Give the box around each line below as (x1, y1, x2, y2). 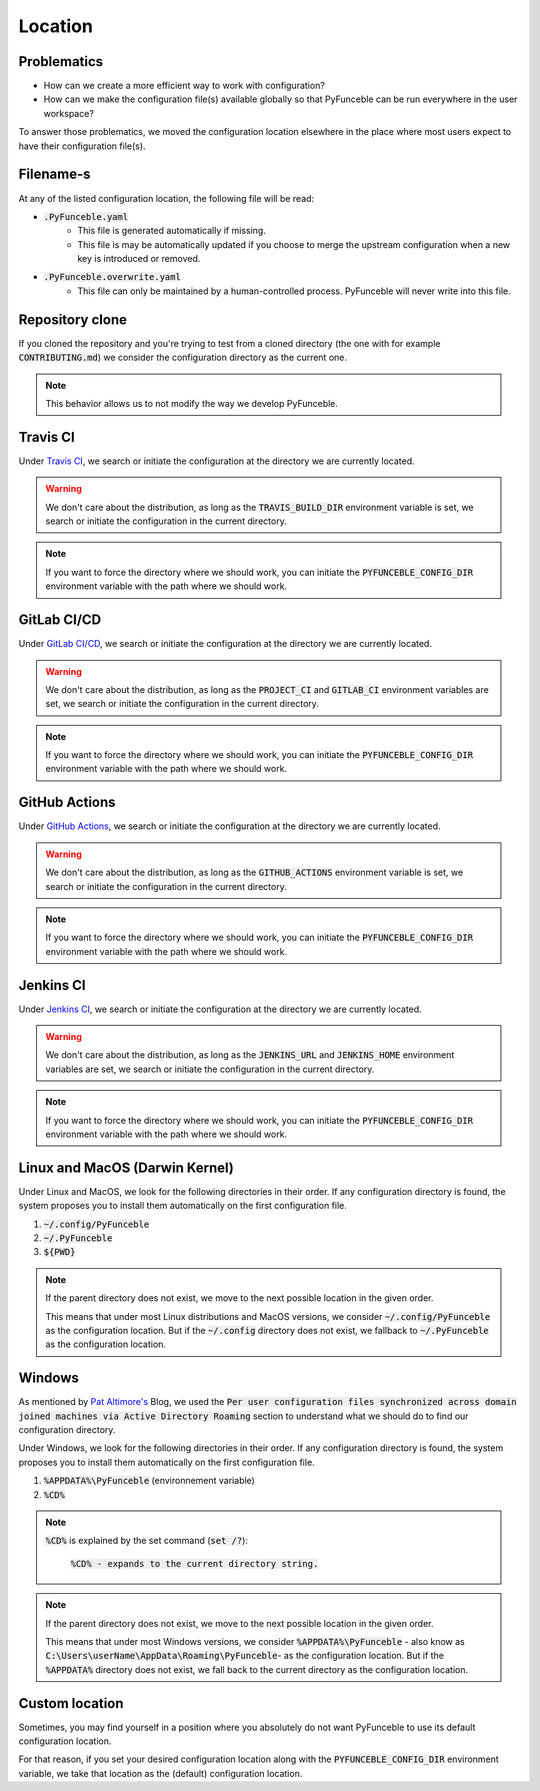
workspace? (43, 107, 95, 119)
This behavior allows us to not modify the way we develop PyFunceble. (45, 397, 339, 409)
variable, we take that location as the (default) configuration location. (18, 1767, 303, 1779)
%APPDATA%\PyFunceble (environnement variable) (43, 1475, 255, 1487)
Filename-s (18, 166, 91, 183)
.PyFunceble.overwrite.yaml (43, 271, 182, 283)
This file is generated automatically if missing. (77, 225, 267, 237)
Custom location (18, 1695, 124, 1712)
